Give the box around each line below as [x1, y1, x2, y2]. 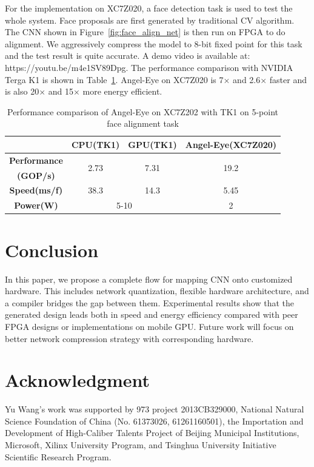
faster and [269, 73, 307, 86]
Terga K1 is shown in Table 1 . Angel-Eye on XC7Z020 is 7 [5, 73, 224, 86]
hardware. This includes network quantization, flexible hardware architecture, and [5, 284, 309, 297]
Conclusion [5, 237, 99, 262]
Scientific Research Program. [5, 450, 112, 463]
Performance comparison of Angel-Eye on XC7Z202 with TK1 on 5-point [7, 105, 279, 118]
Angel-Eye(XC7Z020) [185, 138, 277, 150]
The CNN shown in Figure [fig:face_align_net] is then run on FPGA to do [5, 25, 286, 38]
